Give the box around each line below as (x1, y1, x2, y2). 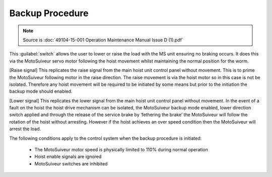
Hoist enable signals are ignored (34, 154, 102, 160)
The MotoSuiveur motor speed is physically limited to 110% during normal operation (34, 147, 209, 153)
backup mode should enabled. (9, 88, 73, 94)
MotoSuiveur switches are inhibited (34, 160, 108, 166)
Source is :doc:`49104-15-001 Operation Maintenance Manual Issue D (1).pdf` (23, 37, 183, 43)
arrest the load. (9, 126, 41, 132)
